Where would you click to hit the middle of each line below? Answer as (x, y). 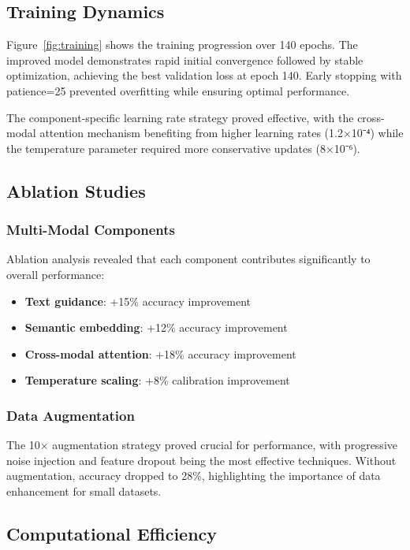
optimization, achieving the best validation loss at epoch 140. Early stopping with (204, 75)
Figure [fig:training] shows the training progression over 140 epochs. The (182, 45)
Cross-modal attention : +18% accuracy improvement (160, 353)
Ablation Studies (76, 190)
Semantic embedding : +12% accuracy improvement (156, 327)
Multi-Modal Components (91, 230)
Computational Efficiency (112, 533)
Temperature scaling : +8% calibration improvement (157, 380)
